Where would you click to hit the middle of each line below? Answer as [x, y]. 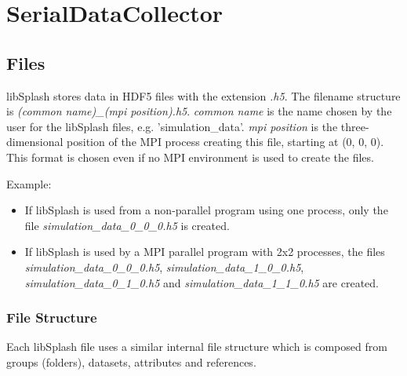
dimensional [35, 142]
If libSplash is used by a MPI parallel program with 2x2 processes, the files [205, 252]
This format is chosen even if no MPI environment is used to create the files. [190, 157]
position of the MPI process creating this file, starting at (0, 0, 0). [225, 142]
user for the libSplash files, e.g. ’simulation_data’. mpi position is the [172, 126]
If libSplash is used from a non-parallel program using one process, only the [206, 210]
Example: [29, 183]
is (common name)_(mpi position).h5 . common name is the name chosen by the [199, 111]
